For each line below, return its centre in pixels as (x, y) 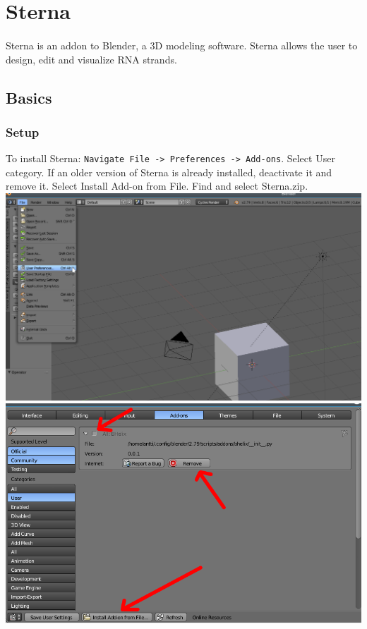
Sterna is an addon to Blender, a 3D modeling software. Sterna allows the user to (182, 45)
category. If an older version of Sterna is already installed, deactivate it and (169, 172)
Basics (29, 97)
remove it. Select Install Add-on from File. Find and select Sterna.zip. (157, 186)
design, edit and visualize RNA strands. (91, 59)
